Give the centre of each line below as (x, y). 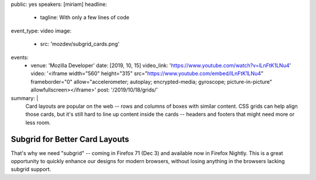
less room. (38, 122)
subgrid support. (31, 170)
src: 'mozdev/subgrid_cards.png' (80, 44)
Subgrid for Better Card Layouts (70, 139)
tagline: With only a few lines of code (85, 17)
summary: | (25, 98)
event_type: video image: (41, 31)
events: (20, 57)
